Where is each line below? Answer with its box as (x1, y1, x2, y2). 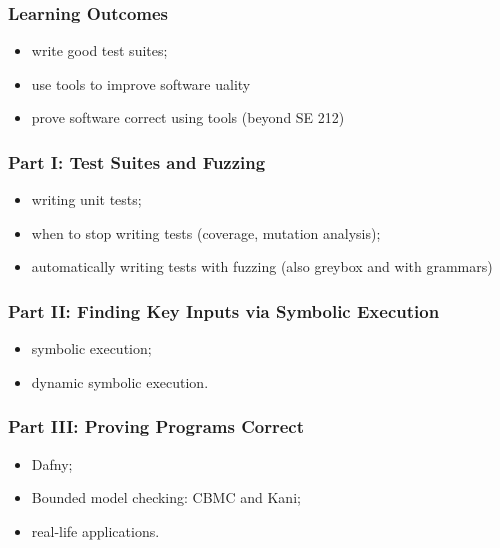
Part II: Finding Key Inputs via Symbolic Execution (8, 298, 440, 323)
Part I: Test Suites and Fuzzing (8, 149, 266, 174)
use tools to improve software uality (31, 73, 251, 94)
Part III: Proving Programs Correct (8, 414, 305, 439)
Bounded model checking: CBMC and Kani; (31, 487, 301, 508)
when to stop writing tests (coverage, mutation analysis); (31, 222, 381, 243)
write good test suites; (31, 40, 168, 61)
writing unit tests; (31, 189, 142, 210)
